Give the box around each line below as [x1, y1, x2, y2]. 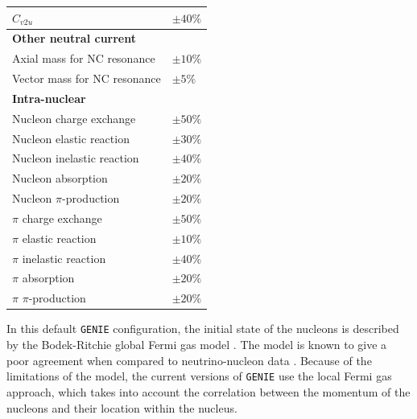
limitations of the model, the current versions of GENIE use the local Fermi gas [6, 368, 392, 384]
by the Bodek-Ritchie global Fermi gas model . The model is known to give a [6, 336, 387, 353]
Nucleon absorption [12, 170, 108, 187]
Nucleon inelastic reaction [12, 150, 139, 166]
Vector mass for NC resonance [12, 70, 161, 87]
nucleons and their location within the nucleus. [6, 399, 237, 416]
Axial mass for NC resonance [12, 50, 155, 67]
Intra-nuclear [12, 89, 86, 106]
